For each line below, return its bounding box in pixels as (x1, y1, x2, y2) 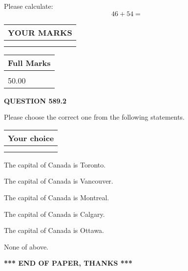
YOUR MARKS (8, 26, 72, 38)
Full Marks (8, 57, 51, 68)
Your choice (8, 132, 54, 144)
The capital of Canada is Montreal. (4, 192, 109, 202)
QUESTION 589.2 (4, 95, 67, 105)
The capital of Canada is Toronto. (4, 159, 106, 169)
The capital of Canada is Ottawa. (4, 225, 104, 235)
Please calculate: (4, 1, 53, 11)
